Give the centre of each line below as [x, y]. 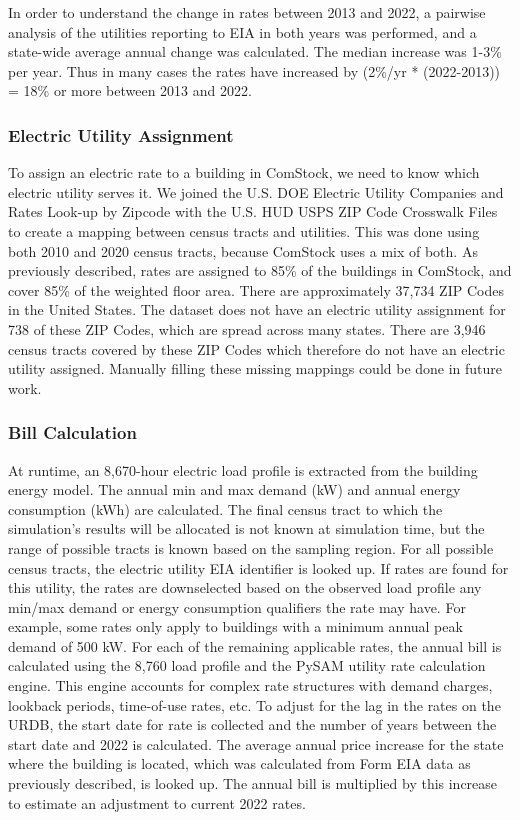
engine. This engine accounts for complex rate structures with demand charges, [250, 685]
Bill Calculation [72, 432]
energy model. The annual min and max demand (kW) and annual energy [234, 489]
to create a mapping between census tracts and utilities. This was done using [244, 230]
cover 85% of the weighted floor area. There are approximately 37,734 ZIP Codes [256, 289]
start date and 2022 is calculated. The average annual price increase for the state [256, 743]
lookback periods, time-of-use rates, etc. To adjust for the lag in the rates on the [254, 704]
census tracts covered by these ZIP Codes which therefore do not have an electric [256, 348]
